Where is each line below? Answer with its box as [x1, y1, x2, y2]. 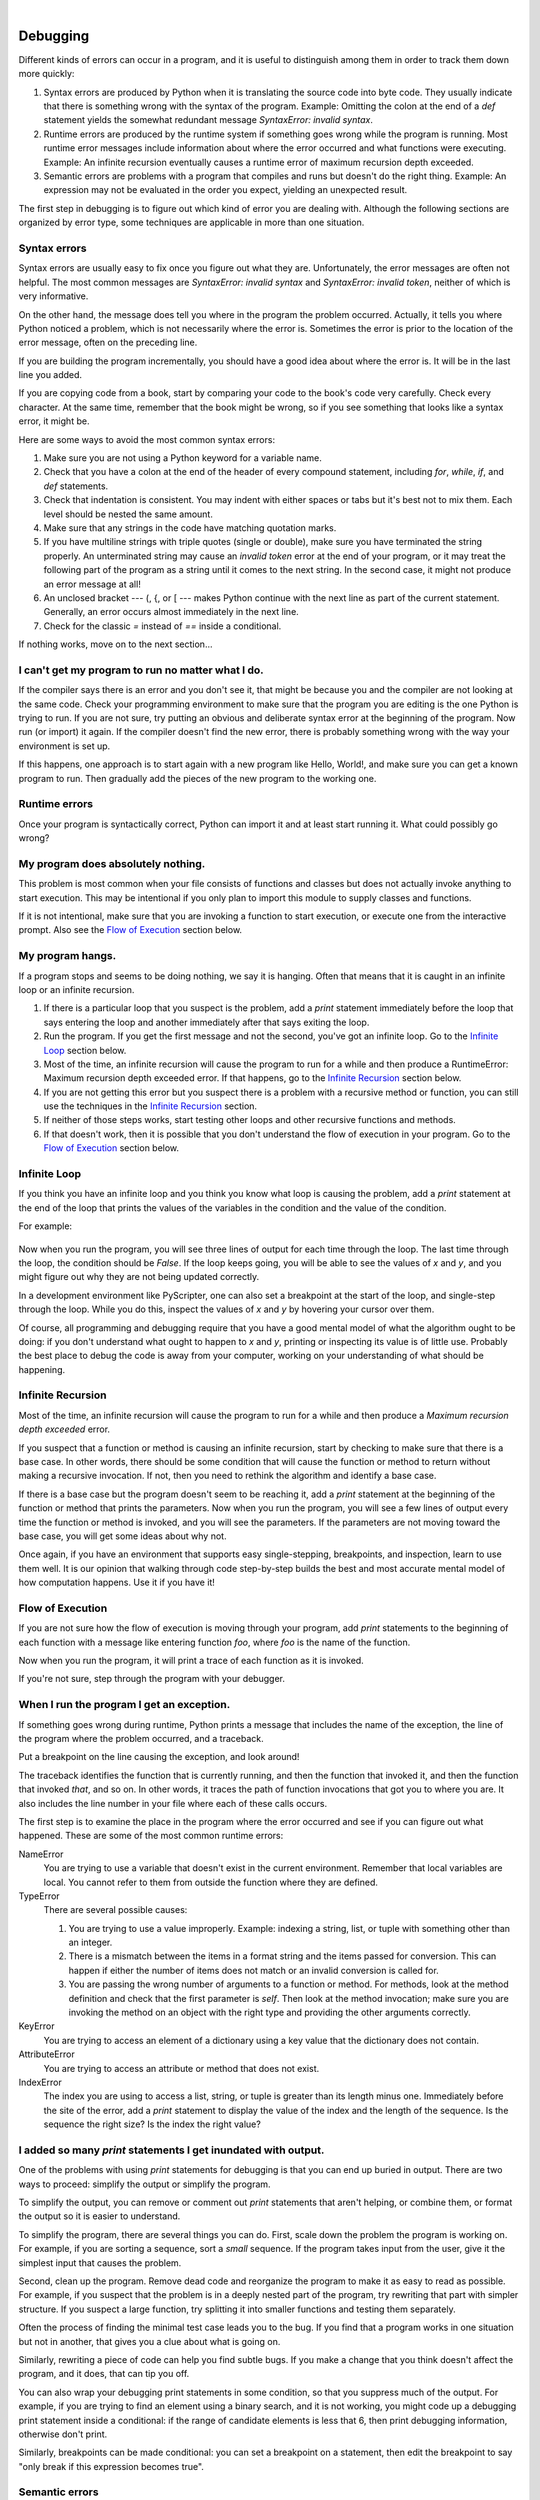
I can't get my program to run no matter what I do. [18, 663, 264, 677]
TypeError [18, 1890, 60, 1902]
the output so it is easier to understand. [18, 2210, 181, 2222]
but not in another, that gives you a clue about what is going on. [18, 2335, 281, 2347]
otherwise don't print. [18, 2428, 108, 2440]
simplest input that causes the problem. [18, 2256, 182, 2269]
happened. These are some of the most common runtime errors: [18, 1830, 284, 1842]
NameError [18, 1848, 64, 1860]
